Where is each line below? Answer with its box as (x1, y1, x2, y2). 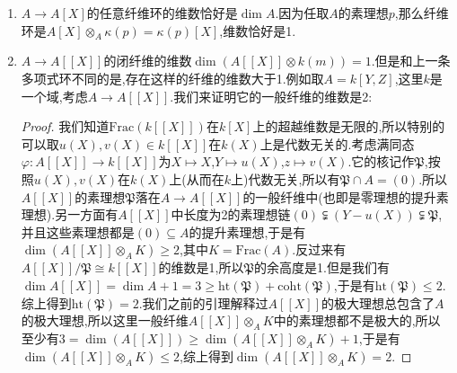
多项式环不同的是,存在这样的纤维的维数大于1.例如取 (21, 68, 324, 87)
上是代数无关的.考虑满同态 (259, 134, 415, 153)
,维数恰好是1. (219, 21, 296, 40)
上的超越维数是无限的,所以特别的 (252, 117, 445, 136)
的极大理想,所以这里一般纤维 (21, 311, 189, 330)
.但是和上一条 (371, 51, 451, 70)
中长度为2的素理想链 (171, 205, 291, 224)
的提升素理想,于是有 (189, 222, 306, 241)
